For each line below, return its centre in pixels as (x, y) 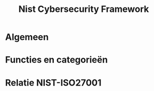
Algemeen (27, 37)
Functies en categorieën (57, 60)
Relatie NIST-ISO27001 (53, 83)
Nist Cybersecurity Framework (84, 9)
